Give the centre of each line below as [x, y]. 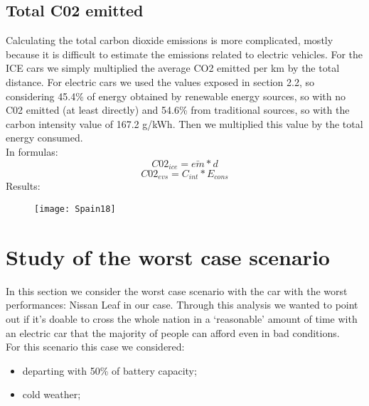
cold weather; [52, 394]
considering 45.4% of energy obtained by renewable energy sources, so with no [176, 96]
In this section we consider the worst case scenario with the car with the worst [177, 290]
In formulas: [32, 151]
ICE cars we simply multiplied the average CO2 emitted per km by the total [173, 68]
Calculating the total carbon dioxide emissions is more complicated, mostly [170, 40]
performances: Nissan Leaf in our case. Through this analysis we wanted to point [182, 305]
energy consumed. [44, 138]
